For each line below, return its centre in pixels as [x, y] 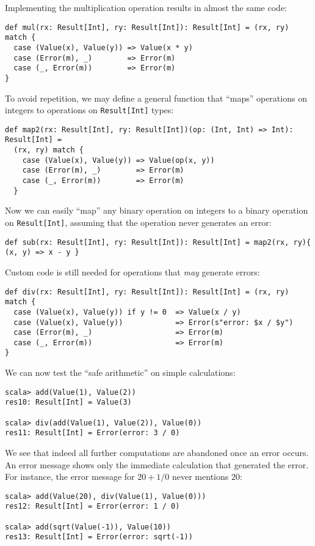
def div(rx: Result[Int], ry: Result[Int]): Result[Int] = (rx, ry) [147, 292]
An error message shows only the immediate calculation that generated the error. [157, 464]
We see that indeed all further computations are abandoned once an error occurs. [157, 452]
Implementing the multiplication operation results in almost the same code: [146, 7]
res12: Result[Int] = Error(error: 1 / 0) [92, 507]
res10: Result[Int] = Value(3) [68, 402]
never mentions [201, 477]
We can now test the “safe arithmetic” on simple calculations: [120, 372]
